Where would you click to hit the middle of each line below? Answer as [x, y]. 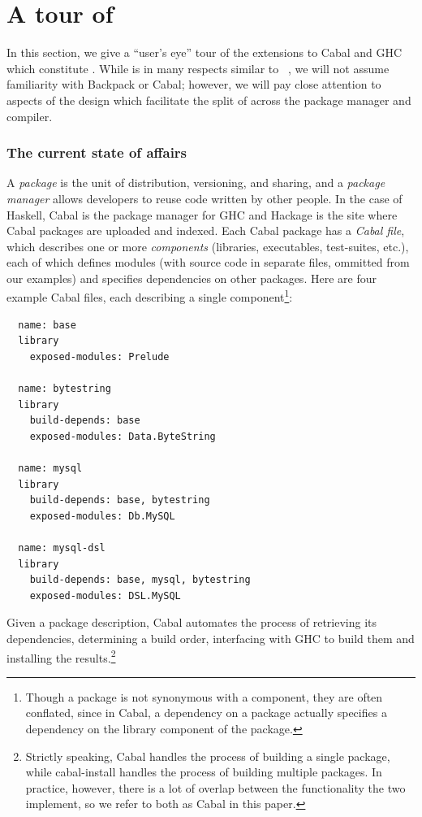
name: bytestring [65, 389]
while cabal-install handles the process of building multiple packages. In [204, 772]
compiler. [30, 116]
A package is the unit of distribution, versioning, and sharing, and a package [196, 183]
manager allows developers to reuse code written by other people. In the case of [205, 198]
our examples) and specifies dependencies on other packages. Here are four [192, 278]
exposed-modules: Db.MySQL [102, 516]
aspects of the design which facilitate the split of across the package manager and [209, 100]
